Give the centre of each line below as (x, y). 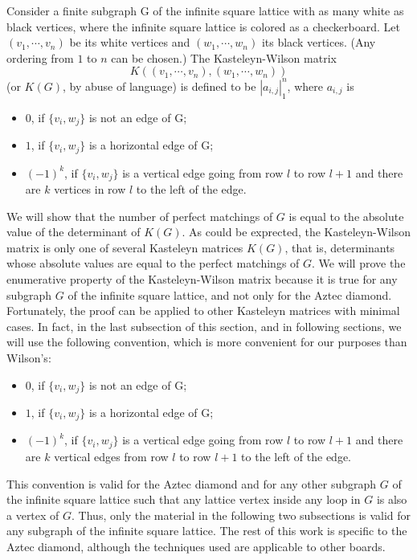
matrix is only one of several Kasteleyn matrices (125, 247)
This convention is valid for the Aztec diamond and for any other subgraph (192, 483)
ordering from (40, 57)
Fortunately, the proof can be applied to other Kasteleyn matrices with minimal (203, 311)
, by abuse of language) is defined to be (159, 86)
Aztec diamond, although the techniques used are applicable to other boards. (196, 546)
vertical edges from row (111, 456)
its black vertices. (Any (319, 42)
